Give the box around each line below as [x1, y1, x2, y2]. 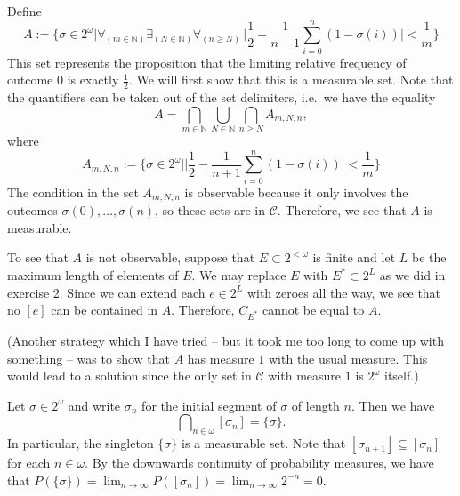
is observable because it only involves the [184, 182, 408, 201]
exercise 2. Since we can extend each [7, 283, 206, 301]
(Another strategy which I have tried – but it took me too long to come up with [7, 331, 444, 349]
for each [7, 453, 51, 472]
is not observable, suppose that [85, 248, 255, 267]
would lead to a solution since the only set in [7, 366, 252, 385]
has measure [187, 348, 254, 367]
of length [291, 396, 340, 414]
